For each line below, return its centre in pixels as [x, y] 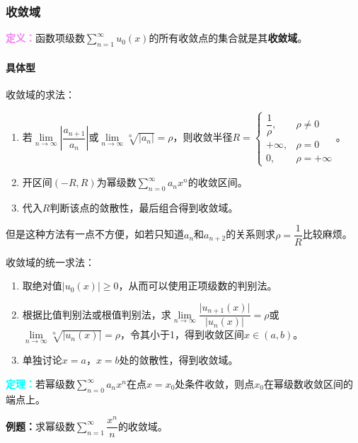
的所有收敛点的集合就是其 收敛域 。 [228, 38]
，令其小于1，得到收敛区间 [183, 334]
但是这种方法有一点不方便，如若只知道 [95, 234]
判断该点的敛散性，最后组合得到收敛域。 [144, 207]
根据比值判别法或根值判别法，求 [97, 314]
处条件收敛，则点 [215, 384]
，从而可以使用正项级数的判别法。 [198, 286]
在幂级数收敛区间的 [309, 384]
